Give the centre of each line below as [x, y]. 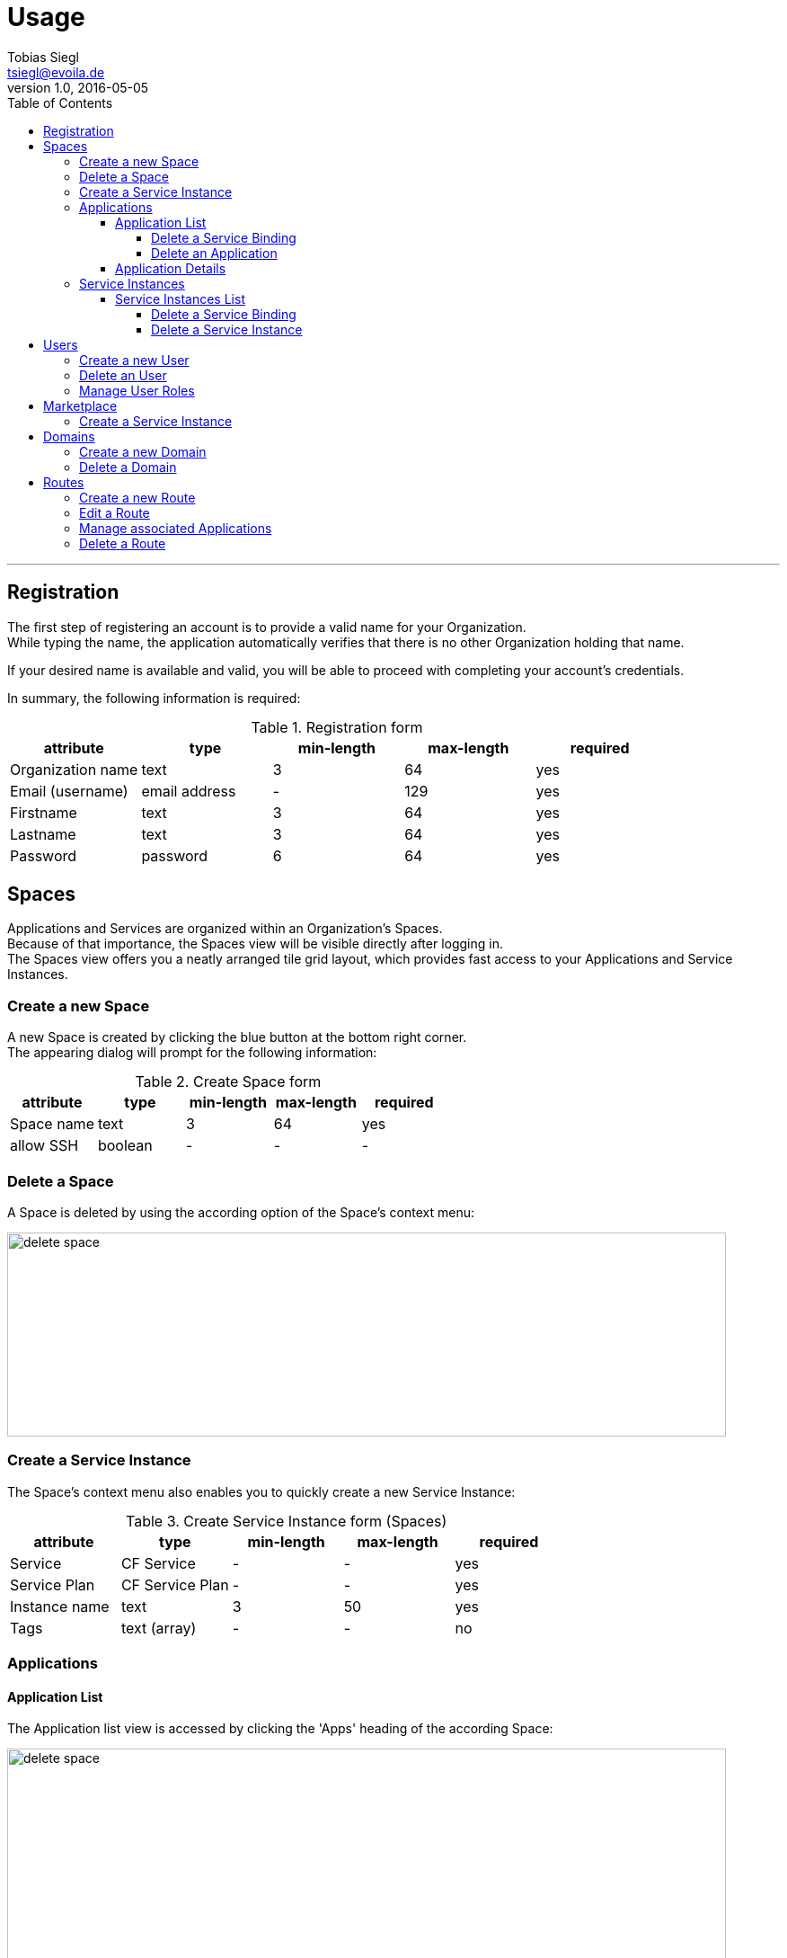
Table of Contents [60, 102]
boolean [125, 1146]
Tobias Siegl [44, 57]
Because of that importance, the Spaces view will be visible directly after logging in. [255, 944]
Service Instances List [180, 298]
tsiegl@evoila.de [56, 72]
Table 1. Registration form [337, 727]
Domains [69, 436]
